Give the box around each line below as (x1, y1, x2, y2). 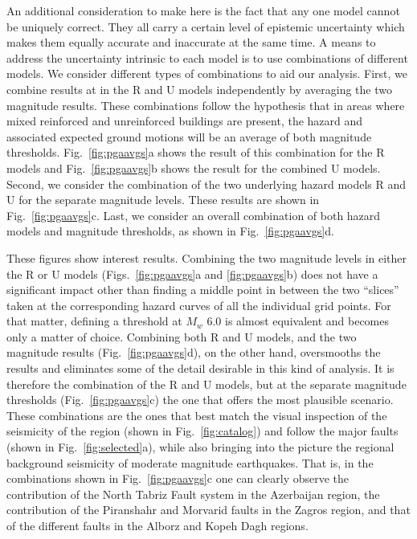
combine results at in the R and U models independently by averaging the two (6, 80, 392, 97)
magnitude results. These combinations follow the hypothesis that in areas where (6, 96, 405, 113)
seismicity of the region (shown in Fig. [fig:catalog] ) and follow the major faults (6, 423, 399, 439)
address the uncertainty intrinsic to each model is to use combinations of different (6, 49, 408, 66)
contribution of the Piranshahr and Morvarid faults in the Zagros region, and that (6, 501, 411, 518)
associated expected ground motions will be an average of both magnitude (6, 128, 372, 145)
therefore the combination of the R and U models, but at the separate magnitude (6, 375, 407, 392)
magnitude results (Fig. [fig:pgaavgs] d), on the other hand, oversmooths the (6, 344, 381, 361)
